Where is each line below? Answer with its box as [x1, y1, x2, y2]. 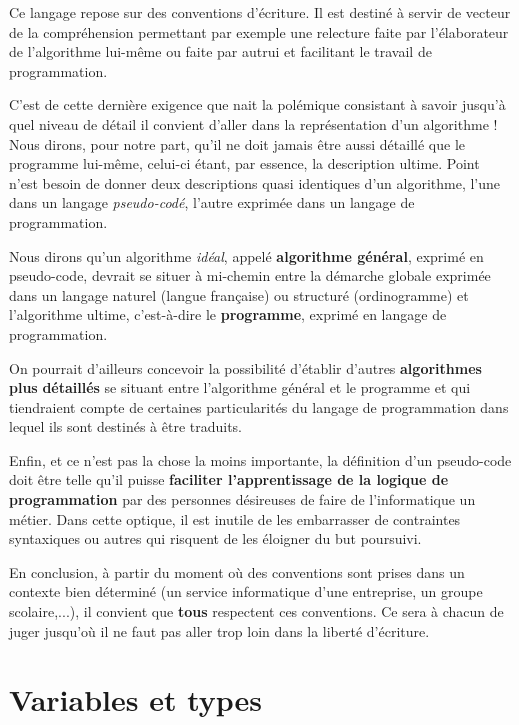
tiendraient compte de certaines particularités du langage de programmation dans [9, 396, 509, 417]
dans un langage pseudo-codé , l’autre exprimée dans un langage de [9, 192, 415, 213]
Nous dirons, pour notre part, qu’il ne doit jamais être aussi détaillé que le [9, 133, 465, 154]
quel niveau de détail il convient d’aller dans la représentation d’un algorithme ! [9, 113, 498, 134]
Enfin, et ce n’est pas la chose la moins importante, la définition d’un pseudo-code [9, 449, 512, 470]
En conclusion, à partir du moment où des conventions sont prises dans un [9, 561, 465, 582]
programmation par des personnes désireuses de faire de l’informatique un [9, 489, 476, 510]
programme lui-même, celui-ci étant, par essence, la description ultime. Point [9, 153, 480, 174]
